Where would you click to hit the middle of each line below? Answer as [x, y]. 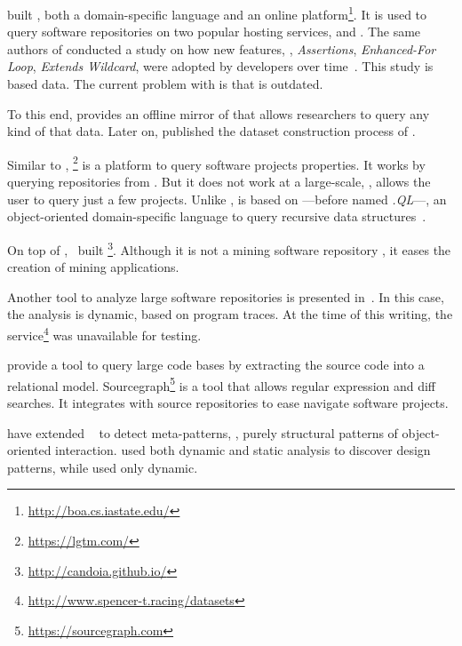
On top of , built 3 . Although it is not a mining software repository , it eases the [229, 248]
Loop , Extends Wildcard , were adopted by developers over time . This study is [220, 66]
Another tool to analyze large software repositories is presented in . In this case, [226, 296]
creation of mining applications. [93, 267]
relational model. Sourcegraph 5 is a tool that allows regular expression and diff [222, 384]
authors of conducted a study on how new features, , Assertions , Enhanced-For [222, 48]
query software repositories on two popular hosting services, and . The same [214, 32]
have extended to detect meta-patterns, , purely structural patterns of [203, 432]
